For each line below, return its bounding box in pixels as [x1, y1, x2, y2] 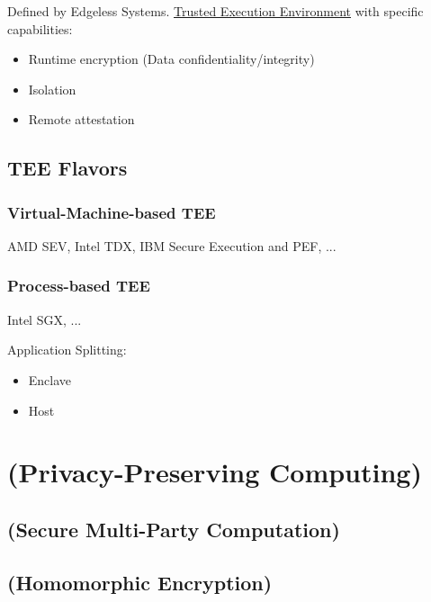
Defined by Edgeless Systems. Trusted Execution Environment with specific [7, 2, 424, 20]
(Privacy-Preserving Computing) [7, 454, 422, 490]
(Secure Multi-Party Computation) [7, 515, 340, 543]
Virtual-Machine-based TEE [7, 201, 216, 223]
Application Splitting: [7, 340, 127, 359]
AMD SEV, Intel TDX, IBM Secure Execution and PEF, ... [7, 236, 337, 255]
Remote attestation [28, 110, 135, 129]
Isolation [28, 79, 76, 98]
